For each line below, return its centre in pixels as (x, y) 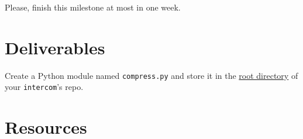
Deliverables (55, 47)
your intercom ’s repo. (44, 87)
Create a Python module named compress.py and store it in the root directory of (151, 75)
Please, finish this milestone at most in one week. (93, 7)
